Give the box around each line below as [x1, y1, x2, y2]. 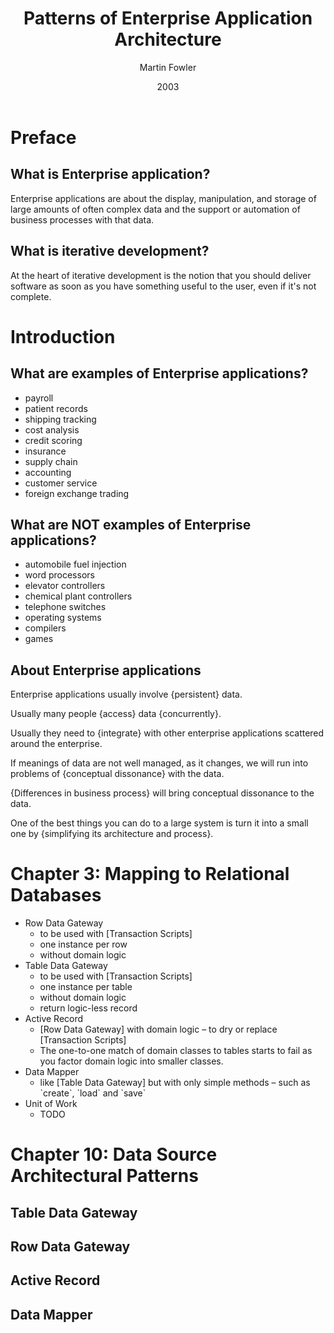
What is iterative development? [10, 243, 210, 260]
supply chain [24, 455, 78, 467]
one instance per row [39, 938, 128, 951]
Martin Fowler [139, 61, 197, 73]
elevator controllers [24, 580, 106, 592]
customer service [24, 477, 98, 489]
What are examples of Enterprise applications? [10, 365, 309, 382]
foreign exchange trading [24, 487, 130, 499]
